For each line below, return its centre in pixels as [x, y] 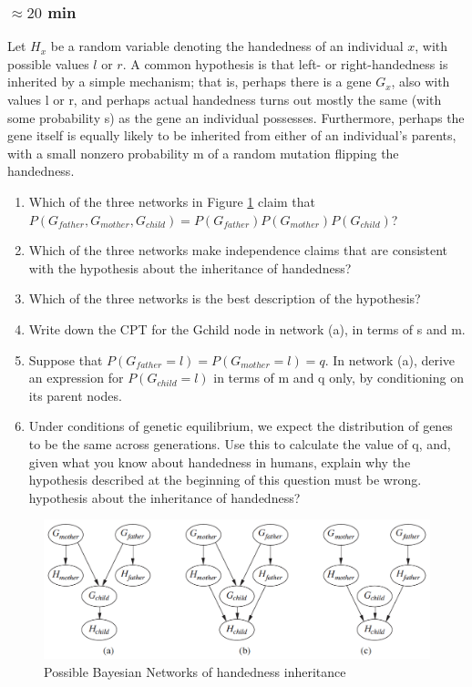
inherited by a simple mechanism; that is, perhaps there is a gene [190, 82]
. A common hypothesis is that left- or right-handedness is [285, 63]
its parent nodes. [75, 395]
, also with [421, 82]
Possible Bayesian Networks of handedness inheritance [195, 671]
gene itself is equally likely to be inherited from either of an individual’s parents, [232, 135]
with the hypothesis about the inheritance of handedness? [190, 267]
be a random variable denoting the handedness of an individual [227, 46]
